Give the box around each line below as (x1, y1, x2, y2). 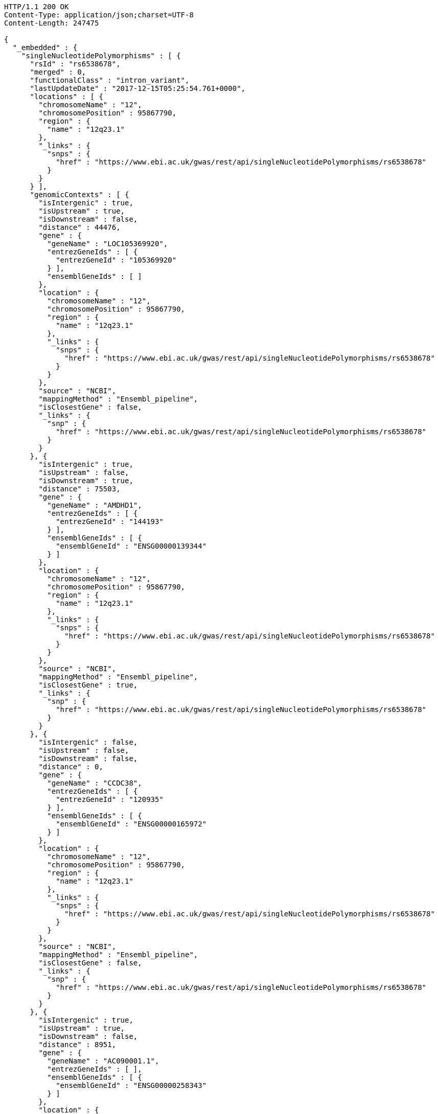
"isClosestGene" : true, (38, 681, 138, 689)
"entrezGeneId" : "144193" (56, 517, 164, 526)
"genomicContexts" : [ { (30, 191, 129, 199)
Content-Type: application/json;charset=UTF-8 (4, 11, 194, 19)
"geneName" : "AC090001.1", (47, 1057, 159, 1065)
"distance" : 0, (38, 763, 103, 771)
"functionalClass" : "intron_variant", (30, 76, 190, 84)
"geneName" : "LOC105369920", (47, 240, 168, 248)
